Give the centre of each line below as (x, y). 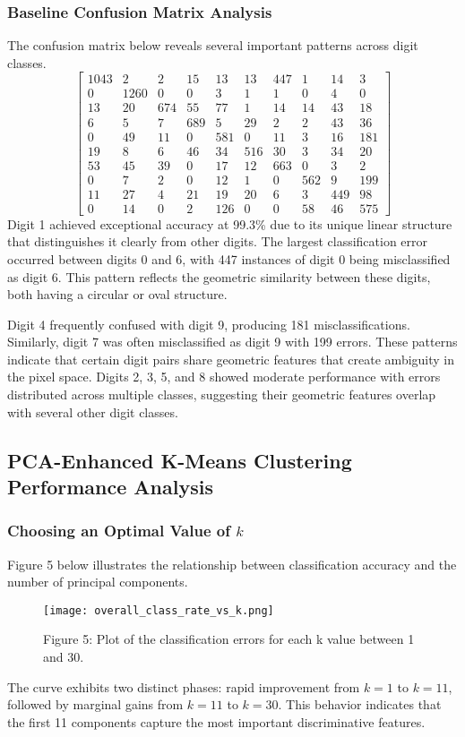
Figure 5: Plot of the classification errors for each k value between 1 (229, 639)
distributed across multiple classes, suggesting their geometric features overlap (222, 394)
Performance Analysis (110, 487)
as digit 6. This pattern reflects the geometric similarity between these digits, (219, 276)
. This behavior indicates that (360, 704)
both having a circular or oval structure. (117, 294)
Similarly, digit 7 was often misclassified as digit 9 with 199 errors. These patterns (232, 342)
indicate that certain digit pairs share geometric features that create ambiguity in (231, 359)
